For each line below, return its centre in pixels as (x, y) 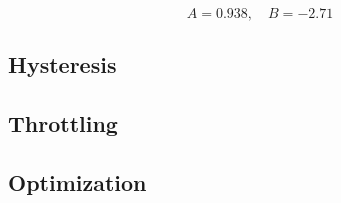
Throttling (63, 123)
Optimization (77, 181)
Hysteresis (62, 64)
